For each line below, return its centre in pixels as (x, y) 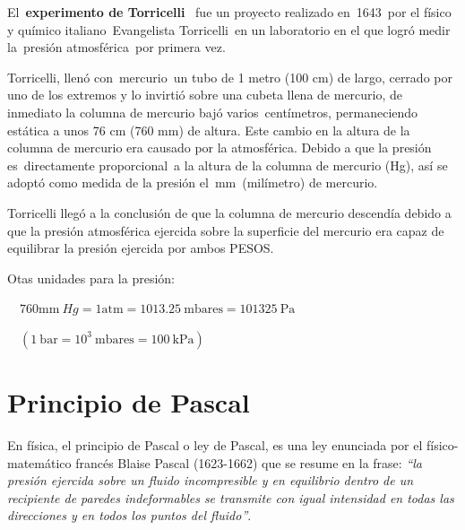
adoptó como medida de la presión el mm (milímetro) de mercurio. (193, 182)
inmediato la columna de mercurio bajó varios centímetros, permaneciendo (213, 112)
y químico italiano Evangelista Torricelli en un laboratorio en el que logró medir (229, 29)
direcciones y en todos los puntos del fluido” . (129, 515)
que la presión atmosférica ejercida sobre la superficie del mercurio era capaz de (226, 230)
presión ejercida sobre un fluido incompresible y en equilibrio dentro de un (211, 480)
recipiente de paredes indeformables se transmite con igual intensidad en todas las (231, 497)
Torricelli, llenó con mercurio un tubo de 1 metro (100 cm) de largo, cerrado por (230, 77)
